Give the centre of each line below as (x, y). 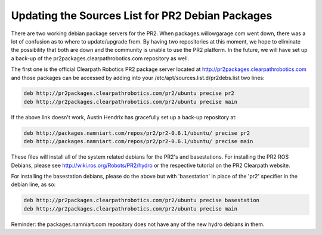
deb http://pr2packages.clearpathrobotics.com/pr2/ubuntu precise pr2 (129, 93)
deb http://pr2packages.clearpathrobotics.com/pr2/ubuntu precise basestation (141, 200)
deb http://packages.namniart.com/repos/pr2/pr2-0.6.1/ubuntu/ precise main (138, 141)
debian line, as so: (33, 184)
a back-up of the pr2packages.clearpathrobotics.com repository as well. (100, 58)
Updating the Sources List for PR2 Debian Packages (142, 16)
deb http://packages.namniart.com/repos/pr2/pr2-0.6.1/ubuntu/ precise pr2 (137, 133)
